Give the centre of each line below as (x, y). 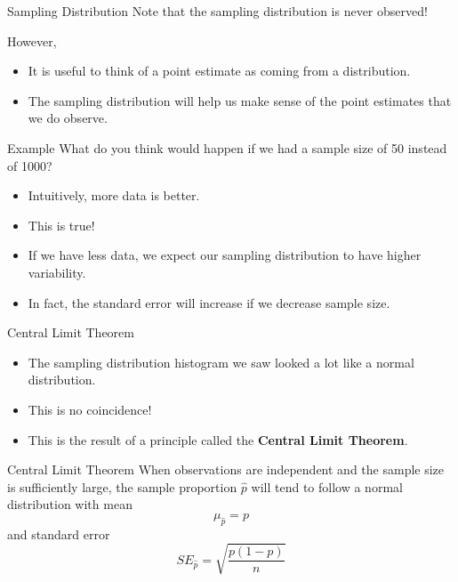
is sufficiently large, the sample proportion (122, 486)
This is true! (61, 225)
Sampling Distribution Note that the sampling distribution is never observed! (217, 11)
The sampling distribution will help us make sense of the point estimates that (240, 100)
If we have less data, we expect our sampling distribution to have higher (225, 255)
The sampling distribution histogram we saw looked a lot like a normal (221, 362)
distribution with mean (70, 504)
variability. (57, 272)
